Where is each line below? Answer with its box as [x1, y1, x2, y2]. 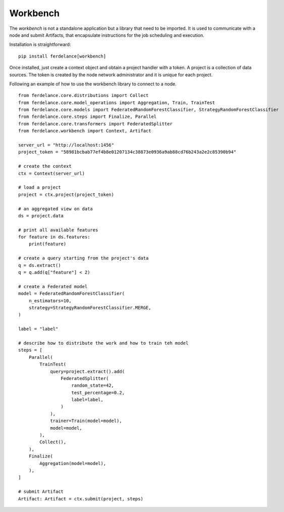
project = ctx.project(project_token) [18, 192, 115, 197]
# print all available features [18, 227, 98, 232]
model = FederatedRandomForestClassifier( [18, 291, 125, 297]
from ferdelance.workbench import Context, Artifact [18, 128, 151, 134]
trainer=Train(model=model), [50, 418, 122, 424]
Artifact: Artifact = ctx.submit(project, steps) [18, 496, 144, 501]
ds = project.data [18, 213, 64, 218]
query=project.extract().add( [50, 368, 125, 374]
